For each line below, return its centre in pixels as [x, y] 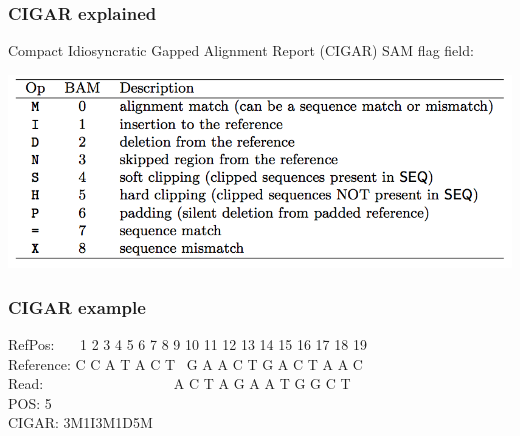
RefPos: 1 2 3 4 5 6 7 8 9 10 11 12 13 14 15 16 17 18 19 [187, 343]
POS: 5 [30, 402]
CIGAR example [77, 306]
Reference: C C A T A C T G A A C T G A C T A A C [185, 363]
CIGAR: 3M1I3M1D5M [80, 422]
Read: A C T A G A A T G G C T [179, 383]
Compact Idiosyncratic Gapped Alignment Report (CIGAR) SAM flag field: [241, 50]
